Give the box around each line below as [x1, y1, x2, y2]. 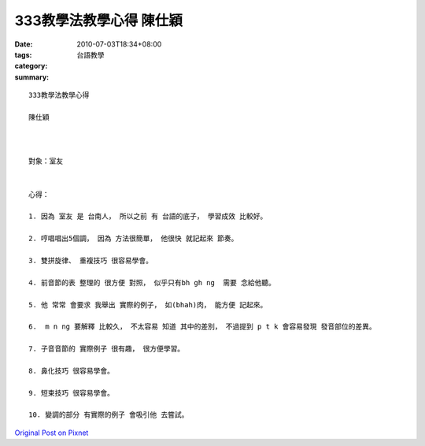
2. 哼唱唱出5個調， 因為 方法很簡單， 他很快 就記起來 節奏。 [28, 234, 238, 243]
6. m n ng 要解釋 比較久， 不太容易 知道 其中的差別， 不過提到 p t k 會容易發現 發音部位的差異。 [28, 322, 377, 331]
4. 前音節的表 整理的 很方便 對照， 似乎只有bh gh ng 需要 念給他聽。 [28, 278, 275, 287]
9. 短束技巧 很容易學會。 [28, 388, 114, 397]
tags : [14, 50, 32, 59]
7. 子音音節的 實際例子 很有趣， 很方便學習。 [28, 344, 185, 354]
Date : [14, 39, 33, 49]
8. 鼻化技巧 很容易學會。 [28, 366, 114, 375]
